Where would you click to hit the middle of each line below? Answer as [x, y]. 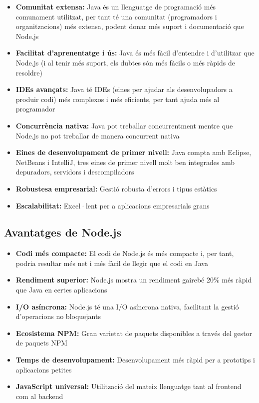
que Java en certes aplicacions [61, 290]
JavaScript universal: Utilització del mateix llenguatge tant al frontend [129, 386]
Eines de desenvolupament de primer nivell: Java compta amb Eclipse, [133, 152]
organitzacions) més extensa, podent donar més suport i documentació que [130, 26]
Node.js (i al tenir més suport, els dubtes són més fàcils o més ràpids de [125, 62]
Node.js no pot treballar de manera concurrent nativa [98, 135]
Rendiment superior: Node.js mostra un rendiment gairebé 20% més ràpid [134, 280]
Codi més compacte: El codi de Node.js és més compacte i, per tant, [125, 253]
